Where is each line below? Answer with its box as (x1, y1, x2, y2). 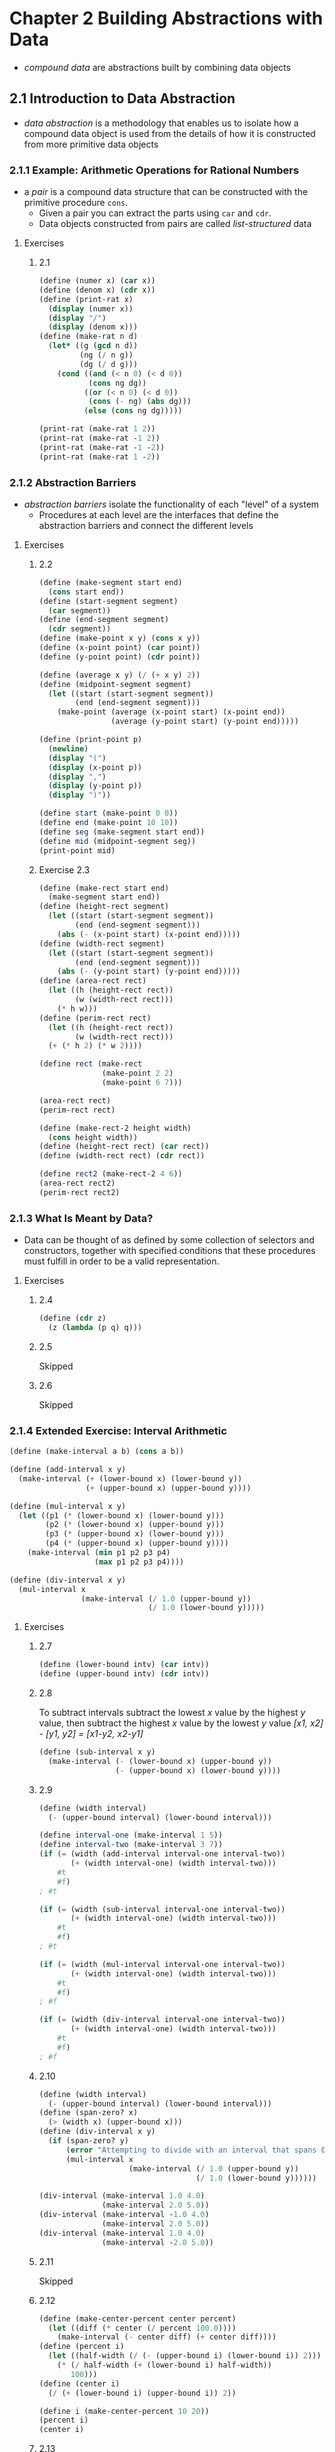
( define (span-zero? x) (38, 2108, 139, 2118)
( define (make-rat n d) (38, 332, 139, 342)
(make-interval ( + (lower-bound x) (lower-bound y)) (18, 1473, 243, 1484)
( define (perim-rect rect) (38, 1013, 152, 1023)
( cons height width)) (47, 1132, 139, 1142)
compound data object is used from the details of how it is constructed (23, 127, 316, 139)
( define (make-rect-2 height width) (38, 1123, 192, 1133)
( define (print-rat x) (38, 294, 134, 304)
